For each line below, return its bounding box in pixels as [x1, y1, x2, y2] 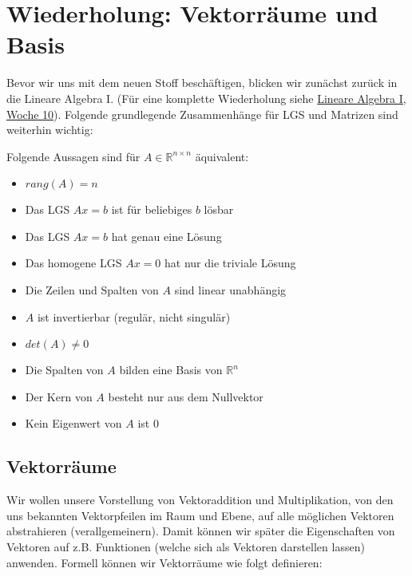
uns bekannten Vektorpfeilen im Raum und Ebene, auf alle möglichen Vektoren [6, 507, 394, 523]
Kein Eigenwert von [25, 415, 122, 432]
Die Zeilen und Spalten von [25, 282, 159, 298]
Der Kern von [25, 388, 93, 404]
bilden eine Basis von [119, 361, 223, 378]
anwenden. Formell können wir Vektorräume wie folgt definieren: [6, 554, 323, 570]
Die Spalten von [25, 361, 104, 378]
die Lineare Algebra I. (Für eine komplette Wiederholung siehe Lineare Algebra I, [6, 89, 406, 106]
